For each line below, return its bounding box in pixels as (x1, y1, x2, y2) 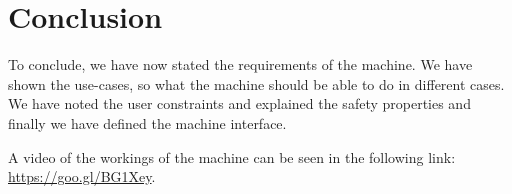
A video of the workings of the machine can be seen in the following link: (8, 146, 456, 167)
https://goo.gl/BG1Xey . (8, 166, 156, 187)
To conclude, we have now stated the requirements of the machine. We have (8, 54, 473, 75)
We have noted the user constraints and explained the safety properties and (8, 93, 471, 114)
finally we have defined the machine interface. (8, 112, 287, 133)
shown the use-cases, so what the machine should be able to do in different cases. (8, 73, 505, 94)
